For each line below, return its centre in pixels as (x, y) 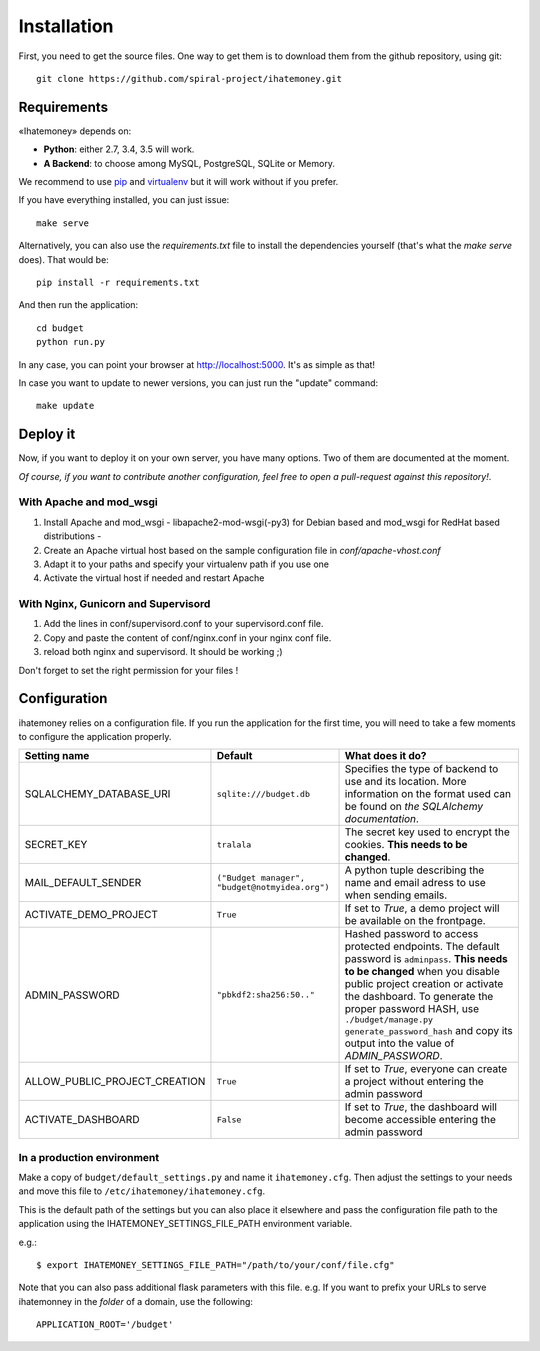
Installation (66, 26)
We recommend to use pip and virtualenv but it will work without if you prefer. (178, 182)
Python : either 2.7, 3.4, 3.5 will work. (119, 149)
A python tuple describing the (414, 870)
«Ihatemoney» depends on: (75, 131)
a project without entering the (414, 1082)
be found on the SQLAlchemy (414, 807)
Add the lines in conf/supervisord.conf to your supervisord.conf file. (183, 624)
